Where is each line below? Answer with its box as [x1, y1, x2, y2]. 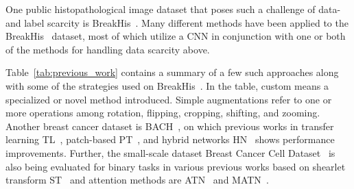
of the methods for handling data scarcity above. [5, 42, 210, 56]
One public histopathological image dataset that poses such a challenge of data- [5, 2, 341, 16]
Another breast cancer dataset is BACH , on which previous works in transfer [5, 118, 334, 133]
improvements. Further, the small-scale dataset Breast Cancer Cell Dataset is [5, 145, 335, 160]
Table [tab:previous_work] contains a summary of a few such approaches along [5, 65, 339, 79]
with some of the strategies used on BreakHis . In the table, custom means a [5, 78, 329, 92]
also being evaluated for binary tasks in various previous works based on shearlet [5, 159, 346, 173]
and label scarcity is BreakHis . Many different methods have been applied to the [5, 15, 349, 29]
